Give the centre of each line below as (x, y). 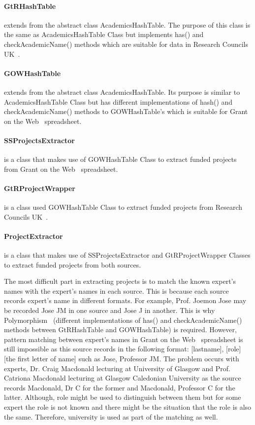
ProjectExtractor (33, 236)
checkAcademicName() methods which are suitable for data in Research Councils (126, 44)
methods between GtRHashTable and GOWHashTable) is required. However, (120, 329)
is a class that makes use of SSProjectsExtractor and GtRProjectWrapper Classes (127, 255)
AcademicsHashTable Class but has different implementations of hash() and (118, 101)
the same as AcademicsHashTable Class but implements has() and (104, 34)
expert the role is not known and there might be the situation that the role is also (128, 407)
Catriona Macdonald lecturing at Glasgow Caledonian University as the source (123, 378)
